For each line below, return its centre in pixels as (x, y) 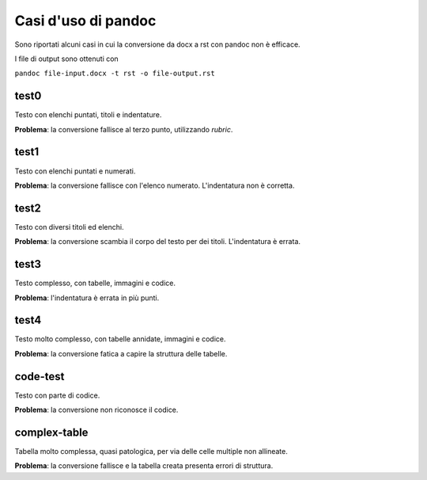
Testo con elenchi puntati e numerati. (75, 171)
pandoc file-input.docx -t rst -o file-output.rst (115, 74)
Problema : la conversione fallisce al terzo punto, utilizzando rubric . (124, 129)
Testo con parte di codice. (57, 395)
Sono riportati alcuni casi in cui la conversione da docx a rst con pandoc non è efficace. (157, 44)
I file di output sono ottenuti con (66, 59)
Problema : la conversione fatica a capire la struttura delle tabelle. (121, 353)
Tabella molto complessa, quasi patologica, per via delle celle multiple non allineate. (151, 451)
